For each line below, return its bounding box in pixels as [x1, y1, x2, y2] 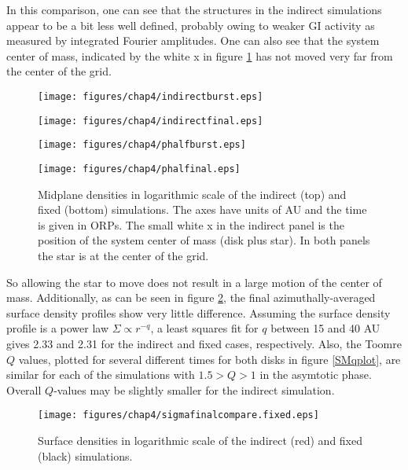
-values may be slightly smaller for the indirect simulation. [53, 381, 335, 398]
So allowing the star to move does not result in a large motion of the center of [6, 274, 382, 290]
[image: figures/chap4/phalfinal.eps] [38, 163, 241, 174]
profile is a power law [6, 320, 109, 336]
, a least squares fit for [150, 320, 259, 336]
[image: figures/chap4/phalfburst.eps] [38, 139, 246, 151]
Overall [6, 381, 42, 398]
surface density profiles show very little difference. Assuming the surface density [6, 304, 391, 321]
